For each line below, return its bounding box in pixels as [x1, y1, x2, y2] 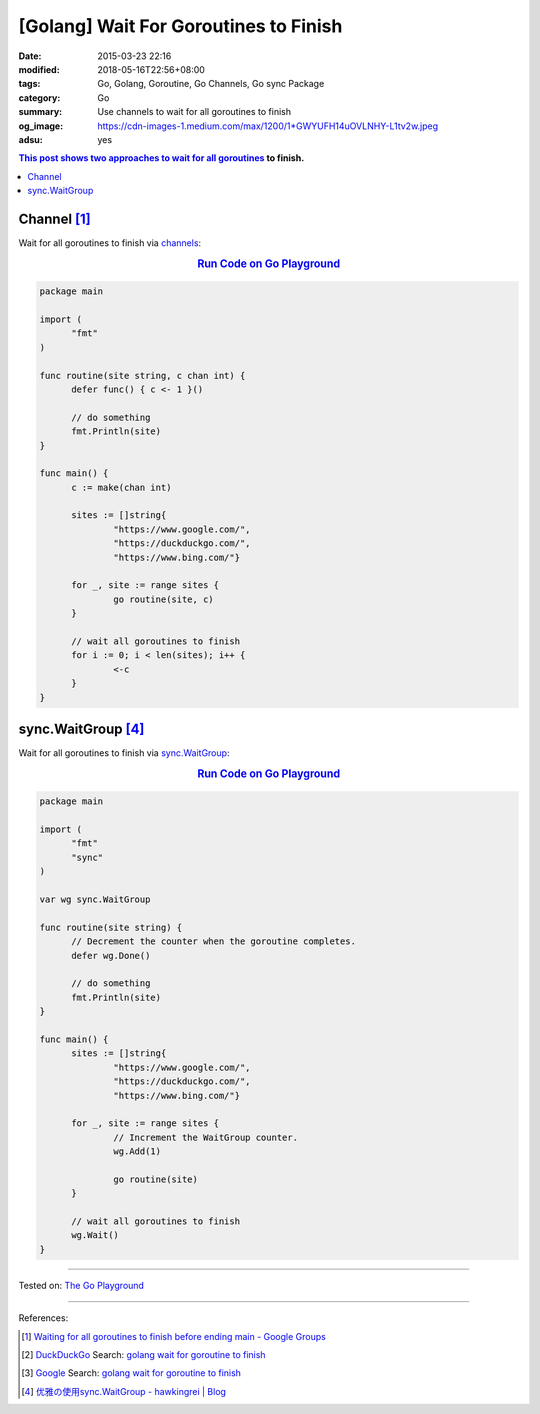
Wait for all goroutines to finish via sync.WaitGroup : [18, 747, 230, 759]
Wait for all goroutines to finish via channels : [18, 236, 202, 249]
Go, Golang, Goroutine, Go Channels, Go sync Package [97, 78, 325, 90]
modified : [18, 63, 60, 75]
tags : [18, 78, 41, 90]
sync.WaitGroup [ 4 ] [18, 720, 145, 737]
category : [18, 91, 61, 104]
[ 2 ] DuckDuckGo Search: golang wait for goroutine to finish [21, 1348, 266, 1360]
